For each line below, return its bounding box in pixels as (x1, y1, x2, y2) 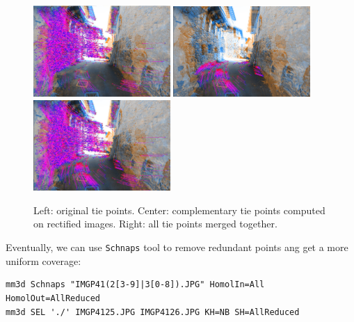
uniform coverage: (6, 253, 81, 268)
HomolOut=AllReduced (6, 293, 101, 303)
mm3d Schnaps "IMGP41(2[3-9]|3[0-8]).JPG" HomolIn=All (6, 280, 265, 290)
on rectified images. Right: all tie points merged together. (33, 216, 277, 231)
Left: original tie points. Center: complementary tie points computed (33, 202, 325, 217)
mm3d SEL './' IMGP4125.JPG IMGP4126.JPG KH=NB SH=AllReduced (6, 307, 300, 317)
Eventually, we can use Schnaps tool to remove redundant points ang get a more (6, 240, 348, 255)
